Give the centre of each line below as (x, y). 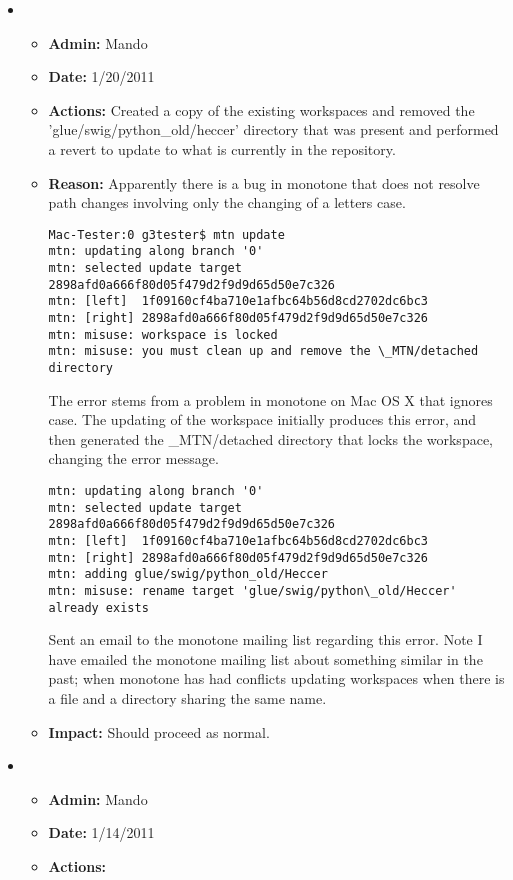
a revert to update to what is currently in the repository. (222, 148)
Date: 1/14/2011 (101, 832)
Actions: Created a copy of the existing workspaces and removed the (261, 109)
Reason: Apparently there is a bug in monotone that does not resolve (264, 182)
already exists (98, 607)
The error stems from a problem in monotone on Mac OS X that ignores (270, 399)
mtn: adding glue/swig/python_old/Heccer (188, 574)
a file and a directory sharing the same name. (187, 698)
